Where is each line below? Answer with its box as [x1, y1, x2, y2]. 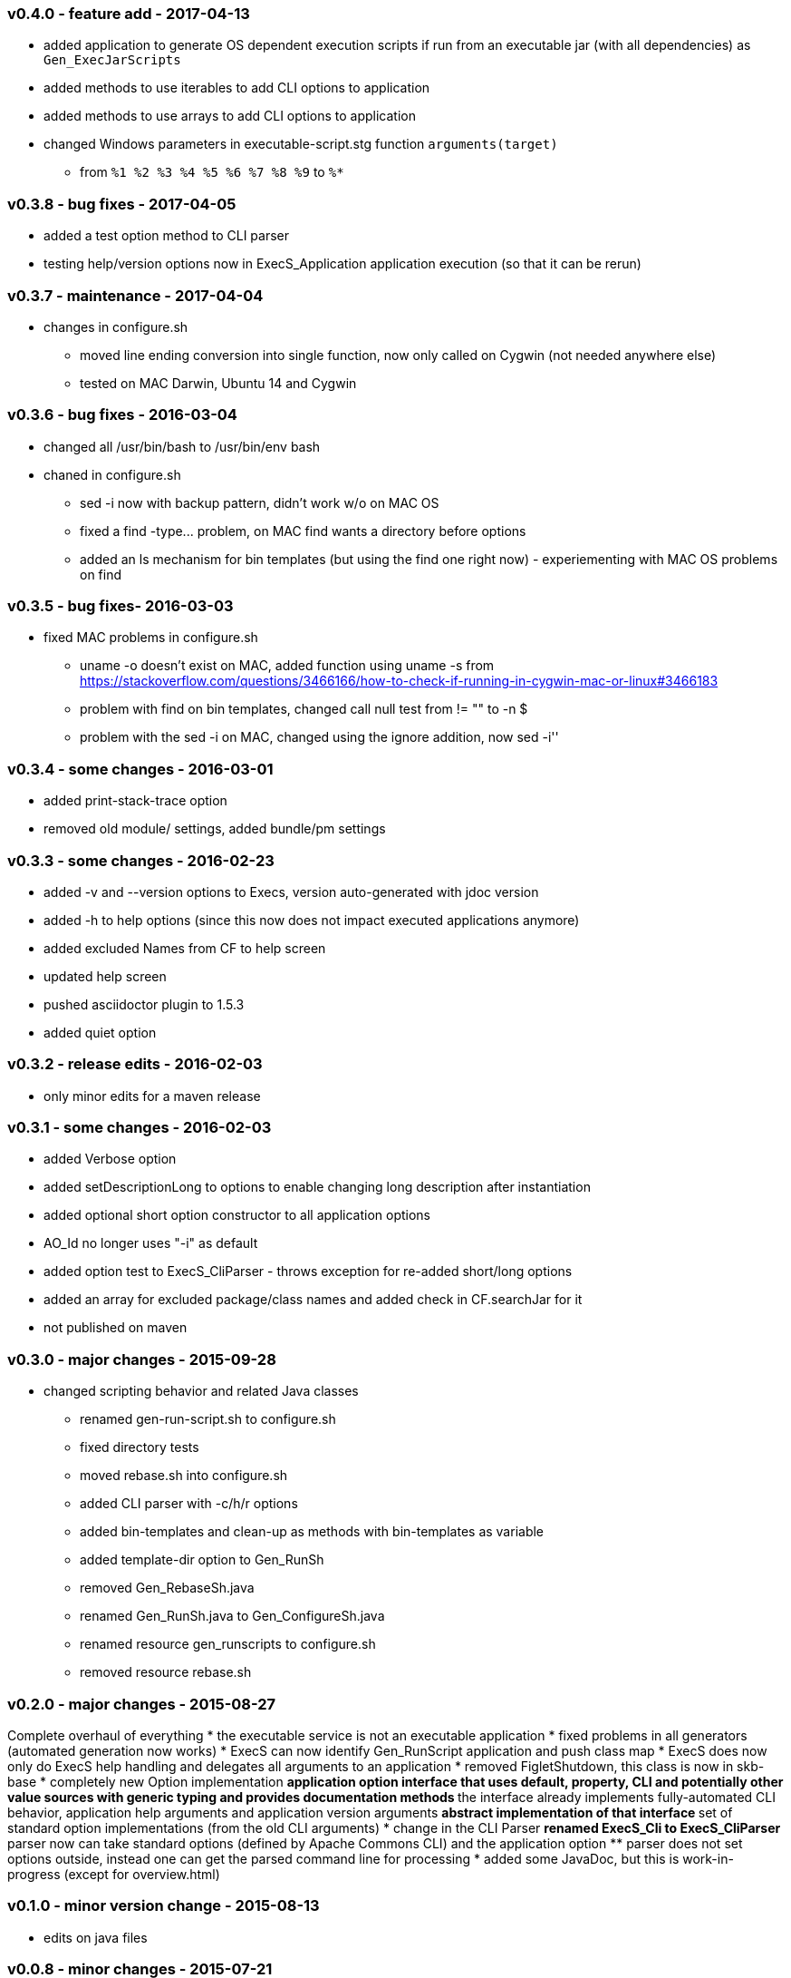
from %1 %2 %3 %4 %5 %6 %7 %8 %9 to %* [80, 164, 344, 180]
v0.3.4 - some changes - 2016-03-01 [7, 759, 274, 778]
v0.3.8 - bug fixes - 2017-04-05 [7, 194, 236, 213]
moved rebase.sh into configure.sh [80, 1467, 288, 1484]
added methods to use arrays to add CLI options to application [43, 108, 416, 124]
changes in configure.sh [43, 318, 188, 335]
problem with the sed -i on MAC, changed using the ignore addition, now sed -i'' [80, 729, 559, 745]
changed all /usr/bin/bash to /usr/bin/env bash [43, 438, 321, 454]
